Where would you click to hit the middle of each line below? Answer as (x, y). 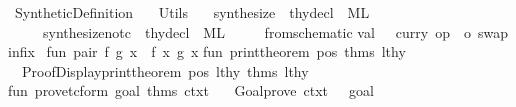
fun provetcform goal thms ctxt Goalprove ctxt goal (191, 90)
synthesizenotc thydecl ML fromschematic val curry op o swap (275, 31)
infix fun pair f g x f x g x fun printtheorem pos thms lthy (207, 51)
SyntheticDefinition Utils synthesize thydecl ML (192, 12)
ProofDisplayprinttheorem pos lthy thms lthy (165, 70)
